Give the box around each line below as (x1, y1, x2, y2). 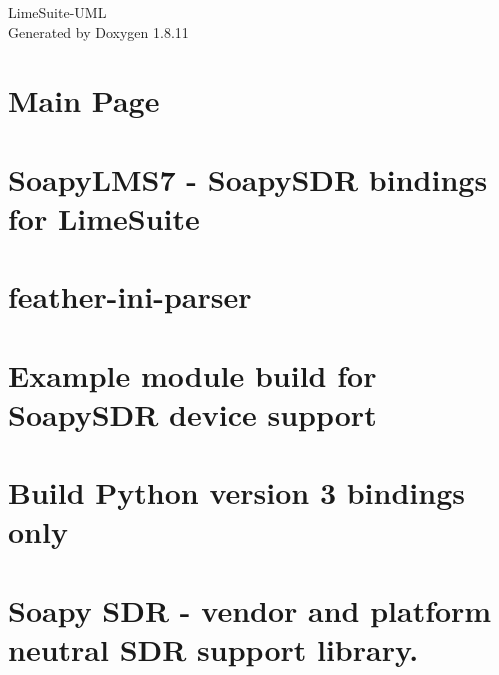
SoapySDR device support (8, 393, 377, 434)
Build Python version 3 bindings (8, 472, 465, 513)
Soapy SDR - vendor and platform (8, 589, 492, 630)
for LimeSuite (8, 197, 200, 238)
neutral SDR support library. (8, 629, 419, 669)
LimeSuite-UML (8, 2, 107, 22)
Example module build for (8, 354, 377, 395)
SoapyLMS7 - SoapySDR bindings (8, 158, 488, 199)
